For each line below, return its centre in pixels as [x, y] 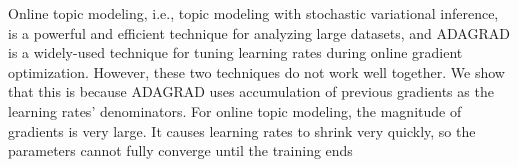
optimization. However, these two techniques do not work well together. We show [256, 71]
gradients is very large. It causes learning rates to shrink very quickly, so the [242, 130]
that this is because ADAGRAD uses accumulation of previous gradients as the [251, 91]
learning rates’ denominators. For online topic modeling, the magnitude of [235, 110]
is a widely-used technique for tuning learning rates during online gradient [235, 52]
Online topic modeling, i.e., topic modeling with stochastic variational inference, [253, 13]
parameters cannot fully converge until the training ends [180, 150]
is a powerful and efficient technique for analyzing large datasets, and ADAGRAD [259, 32]
